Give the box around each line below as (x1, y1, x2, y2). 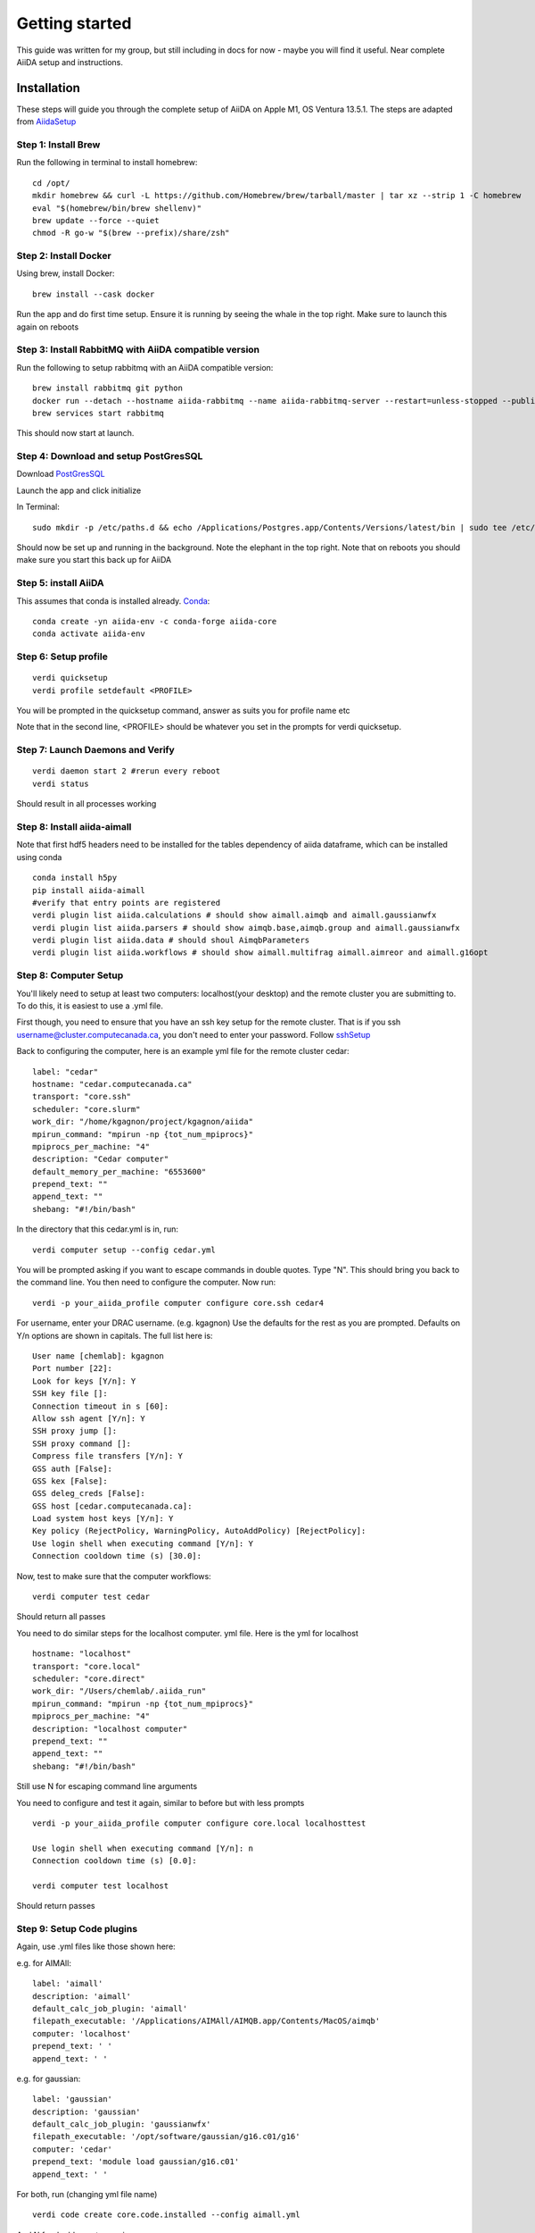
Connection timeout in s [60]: (32, 1401, 169, 1411)
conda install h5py (32, 873, 118, 883)
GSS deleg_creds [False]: (32, 1488, 146, 1499)
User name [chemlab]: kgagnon (32, 1351, 165, 1361)
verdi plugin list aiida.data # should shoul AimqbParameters (32, 935, 310, 946)
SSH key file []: (32, 1389, 108, 1399)
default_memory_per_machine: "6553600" (32, 1167, 207, 1176)
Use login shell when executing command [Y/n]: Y (32, 1538, 254, 1549)
